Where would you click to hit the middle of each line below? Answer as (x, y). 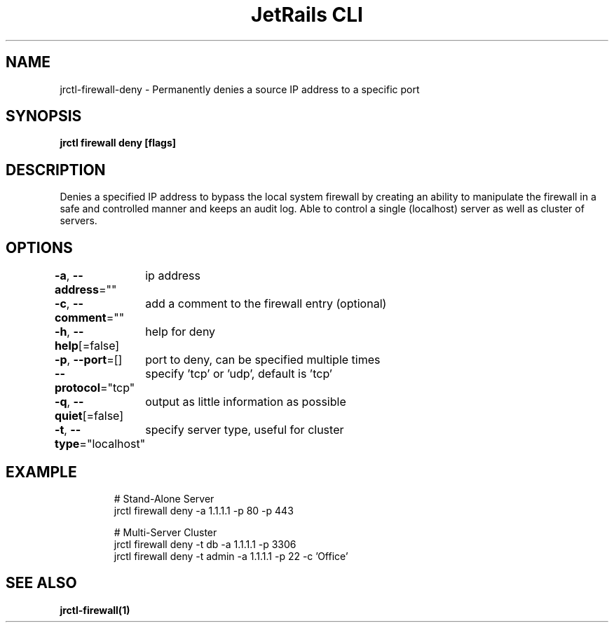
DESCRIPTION (56, 170)
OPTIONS (39, 247)
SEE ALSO (41, 583)
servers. (79, 221)
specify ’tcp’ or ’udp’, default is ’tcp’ (239, 374)
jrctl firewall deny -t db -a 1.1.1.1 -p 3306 (205, 544)
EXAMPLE (41, 472)
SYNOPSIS (44, 116)
